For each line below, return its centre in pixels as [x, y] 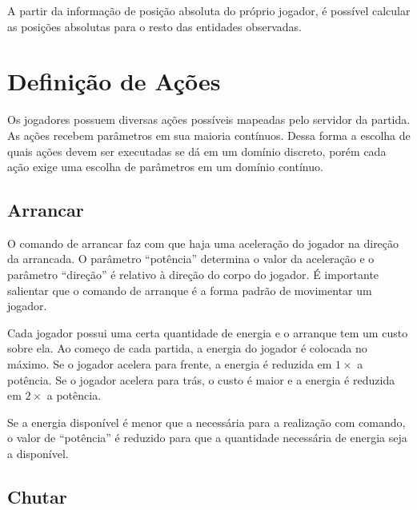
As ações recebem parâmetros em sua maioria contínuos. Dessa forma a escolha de [209, 135]
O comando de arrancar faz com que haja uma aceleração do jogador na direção [203, 243]
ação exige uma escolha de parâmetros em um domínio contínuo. [165, 167]
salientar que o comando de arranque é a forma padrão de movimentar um [190, 290]
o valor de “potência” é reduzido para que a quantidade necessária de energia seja [207, 438]
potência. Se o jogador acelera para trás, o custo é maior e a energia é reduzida [201, 379]
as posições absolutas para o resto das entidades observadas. [154, 26]
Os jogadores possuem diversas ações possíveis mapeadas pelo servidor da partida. [209, 120]
